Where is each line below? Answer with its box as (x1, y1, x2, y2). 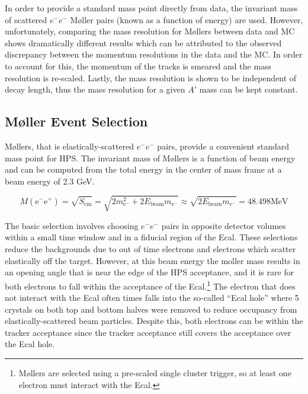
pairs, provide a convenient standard (157, 139, 290, 152)
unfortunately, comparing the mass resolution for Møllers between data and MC (5, 25, 295, 37)
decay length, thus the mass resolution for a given (5, 83, 185, 96)
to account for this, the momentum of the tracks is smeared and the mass (5, 59, 272, 72)
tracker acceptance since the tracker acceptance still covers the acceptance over (5, 326, 291, 338)
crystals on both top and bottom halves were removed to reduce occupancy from (5, 303, 297, 315)
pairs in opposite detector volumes (161, 219, 286, 231)
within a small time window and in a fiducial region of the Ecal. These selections (5, 231, 298, 243)
